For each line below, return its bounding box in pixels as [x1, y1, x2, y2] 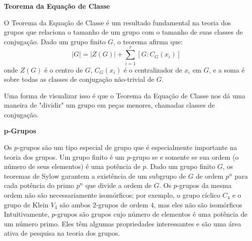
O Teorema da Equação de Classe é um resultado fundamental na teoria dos [4, 17, 231, 27]
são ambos [59, 199, 90, 209]
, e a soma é [209, 64, 245, 74]
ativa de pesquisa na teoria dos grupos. [4, 228, 120, 238]
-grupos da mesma [177, 180, 232, 190]
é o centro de [44, 64, 83, 74]
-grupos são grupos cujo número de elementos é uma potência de [55, 209, 248, 219]
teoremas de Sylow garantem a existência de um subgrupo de [4, 170, 186, 181]
